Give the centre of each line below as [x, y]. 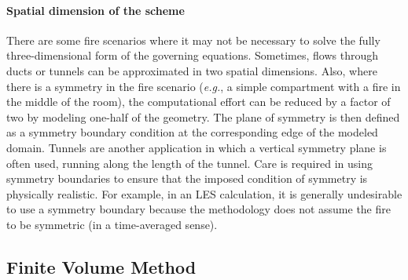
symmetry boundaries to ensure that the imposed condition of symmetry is [187, 178]
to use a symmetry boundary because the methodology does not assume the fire [198, 209]
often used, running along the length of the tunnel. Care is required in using [189, 163]
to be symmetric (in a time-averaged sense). [112, 224]
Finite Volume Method [101, 266]
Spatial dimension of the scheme [96, 10]
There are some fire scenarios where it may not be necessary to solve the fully [193, 40]
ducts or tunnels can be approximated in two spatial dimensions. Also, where [192, 70]
